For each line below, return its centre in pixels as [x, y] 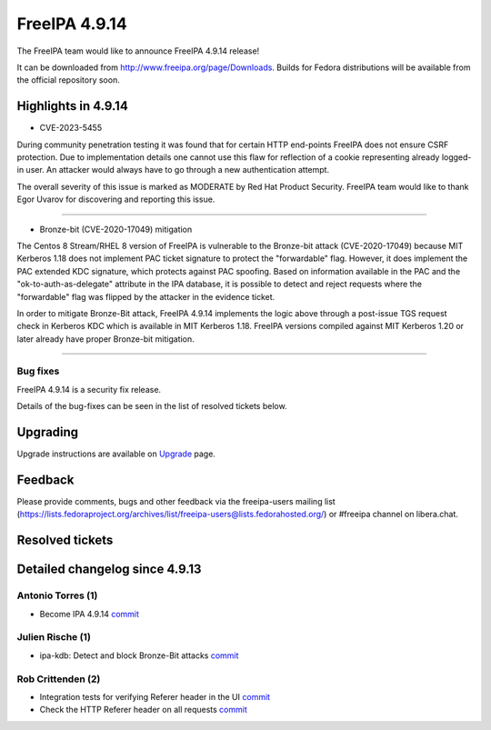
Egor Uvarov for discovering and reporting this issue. [116, 199]
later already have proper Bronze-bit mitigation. [105, 339]
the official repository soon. [68, 80]
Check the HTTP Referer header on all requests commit [143, 710]
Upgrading [48, 432]
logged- [456, 157]
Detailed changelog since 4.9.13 [109, 570]
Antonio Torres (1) [57, 595]
